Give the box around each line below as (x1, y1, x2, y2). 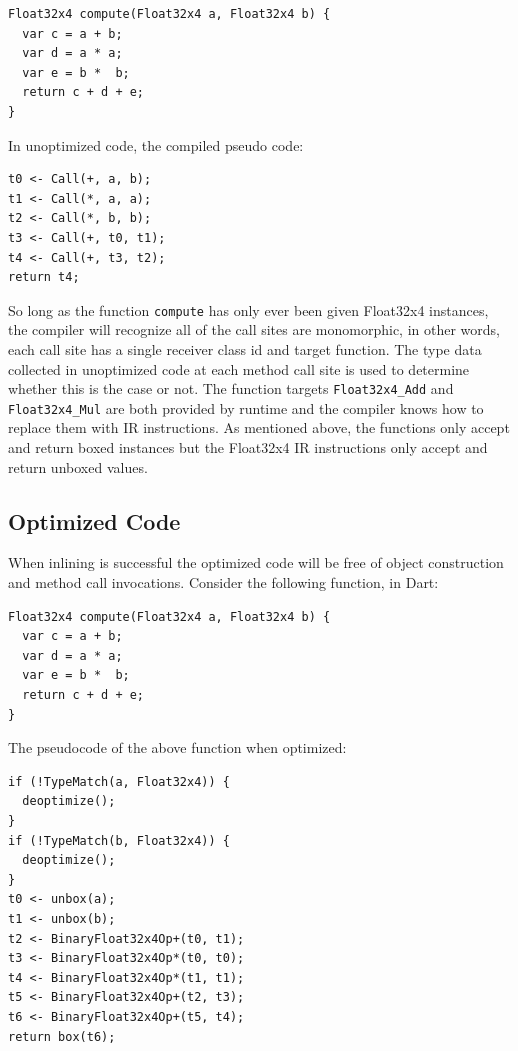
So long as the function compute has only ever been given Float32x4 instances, (8, 299, 489, 320)
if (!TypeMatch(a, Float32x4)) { (8, 774, 230, 789)
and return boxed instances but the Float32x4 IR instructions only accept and (8, 437, 488, 458)
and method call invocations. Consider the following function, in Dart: (8, 572, 439, 593)
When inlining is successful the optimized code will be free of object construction (8, 552, 504, 573)
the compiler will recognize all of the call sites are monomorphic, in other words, (8, 319, 500, 340)
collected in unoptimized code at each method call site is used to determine (8, 358, 470, 379)
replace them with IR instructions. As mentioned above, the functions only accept (8, 417, 510, 438)
